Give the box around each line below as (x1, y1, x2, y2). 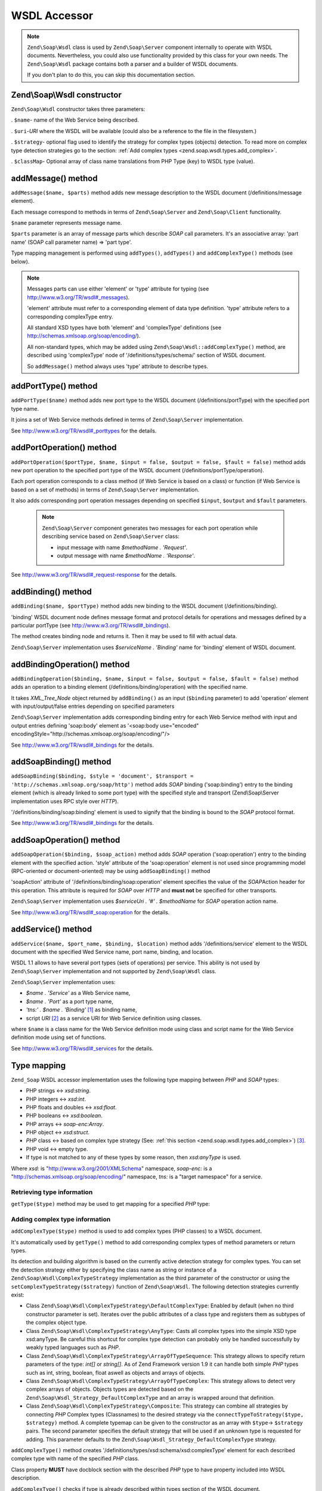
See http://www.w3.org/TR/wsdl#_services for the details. (11, 1044, 154, 1052)
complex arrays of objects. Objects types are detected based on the (26, 1385, 194, 1393)
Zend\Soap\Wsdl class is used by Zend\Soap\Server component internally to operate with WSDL (27, 44, 273, 51)
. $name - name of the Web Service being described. (11, 116, 140, 123)
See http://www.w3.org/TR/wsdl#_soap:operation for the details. (11, 908, 170, 915)
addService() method (11, 924, 92, 935)
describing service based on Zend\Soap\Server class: (42, 533, 180, 540)
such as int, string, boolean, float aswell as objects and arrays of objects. (26, 1369, 206, 1376)
